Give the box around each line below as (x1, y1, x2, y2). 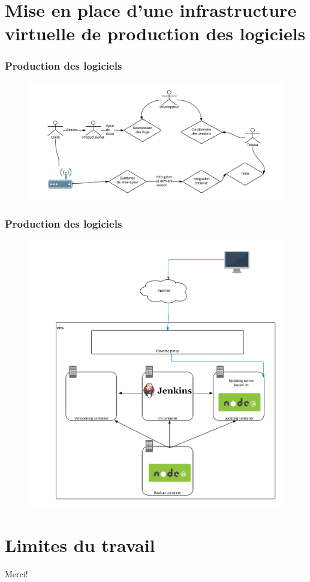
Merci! (5, 567, 28, 580)
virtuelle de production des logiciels (5, 21, 306, 46)
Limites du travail (5, 532, 155, 557)
